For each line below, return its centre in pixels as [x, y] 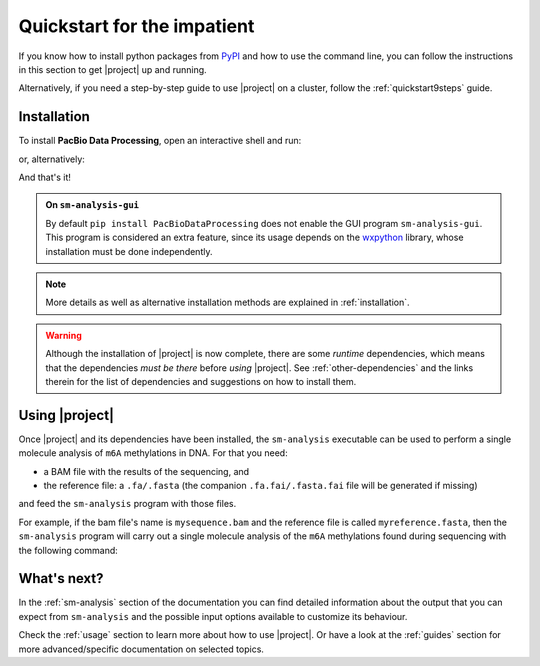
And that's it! [45, 177]
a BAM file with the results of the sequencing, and [146, 471]
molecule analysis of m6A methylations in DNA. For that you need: [153, 453]
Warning [63, 335]
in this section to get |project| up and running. [112, 69]
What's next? [61, 578]
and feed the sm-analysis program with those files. [127, 504]
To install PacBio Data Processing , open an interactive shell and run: [160, 141]
